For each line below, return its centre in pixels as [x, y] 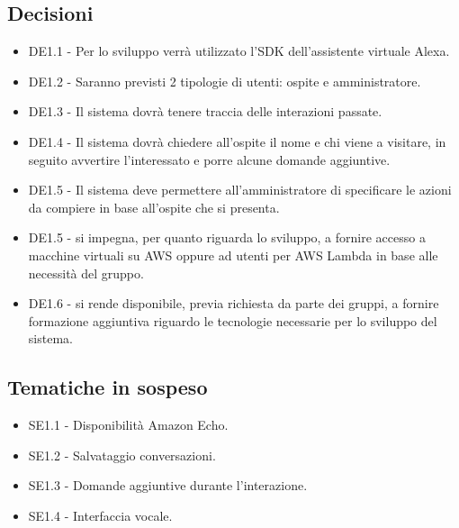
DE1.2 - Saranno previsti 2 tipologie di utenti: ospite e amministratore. [225, 81]
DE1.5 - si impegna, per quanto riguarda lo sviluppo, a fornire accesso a [227, 237]
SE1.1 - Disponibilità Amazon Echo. [128, 425]
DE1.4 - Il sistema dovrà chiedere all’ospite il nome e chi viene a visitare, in [237, 141]
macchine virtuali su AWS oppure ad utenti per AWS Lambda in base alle [233, 255]
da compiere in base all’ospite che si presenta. [154, 207]
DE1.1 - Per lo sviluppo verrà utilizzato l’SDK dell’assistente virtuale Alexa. [239, 51]
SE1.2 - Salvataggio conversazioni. [122, 455]
